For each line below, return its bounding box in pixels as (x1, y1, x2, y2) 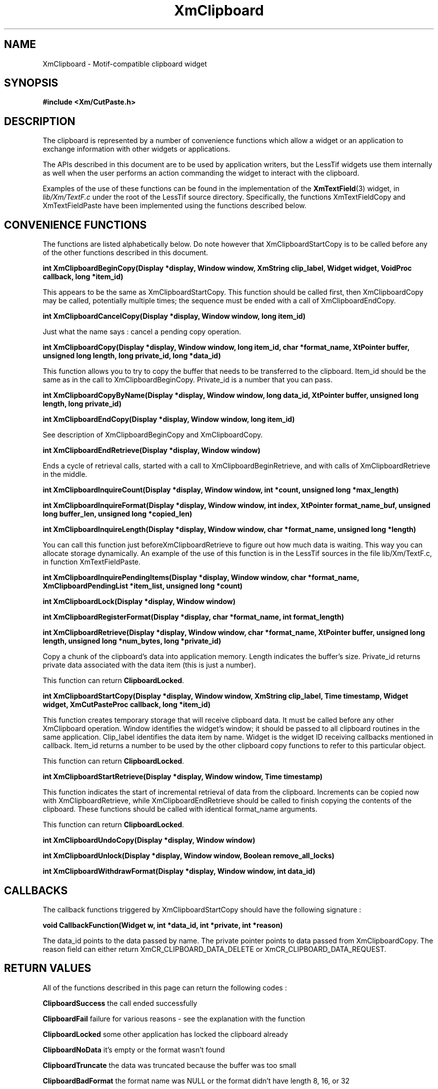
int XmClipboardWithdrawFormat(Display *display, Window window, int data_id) (42, 867, 315, 876)
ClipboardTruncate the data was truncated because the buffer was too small (42, 1060, 296, 1069)
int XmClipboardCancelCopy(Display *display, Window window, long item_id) (42, 312, 306, 321)
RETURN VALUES (4, 962, 91, 975)
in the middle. (42, 470, 87, 479)
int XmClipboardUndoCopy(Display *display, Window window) (42, 836, 255, 845)
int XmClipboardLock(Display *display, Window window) (42, 597, 235, 606)
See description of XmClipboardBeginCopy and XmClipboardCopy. (42, 430, 263, 439)
